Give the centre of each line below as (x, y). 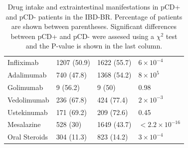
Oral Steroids (28, 137)
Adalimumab (27, 75)
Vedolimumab (28, 99)
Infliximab (23, 62)
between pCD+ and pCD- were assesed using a (83, 36)
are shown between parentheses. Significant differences (94, 26)
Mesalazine (24, 124)
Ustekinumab (28, 112)
